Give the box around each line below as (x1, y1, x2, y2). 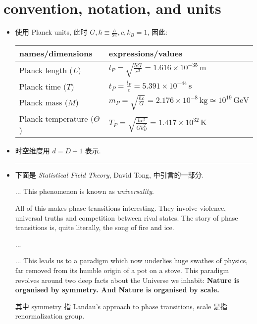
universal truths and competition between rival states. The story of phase (15, 212, 238, 223)
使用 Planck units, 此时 (15, 27, 88, 37)
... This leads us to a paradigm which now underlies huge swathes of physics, (15, 255, 248, 266)
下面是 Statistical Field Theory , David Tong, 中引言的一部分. (15, 169, 204, 180)
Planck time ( (19, 80, 67, 92)
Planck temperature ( (19, 113, 94, 125)
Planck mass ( (19, 96, 68, 108)
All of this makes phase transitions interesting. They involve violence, (15, 202, 226, 213)
